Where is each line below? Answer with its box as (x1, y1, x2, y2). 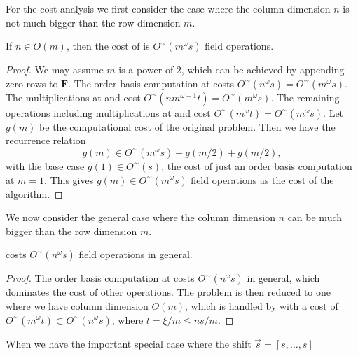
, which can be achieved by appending (181, 62, 345, 77)
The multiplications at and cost (6, 90, 141, 104)
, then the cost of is (66, 38, 150, 53)
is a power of (118, 62, 174, 77)
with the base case (6, 158, 85, 173)
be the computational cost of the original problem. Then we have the (39, 119, 336, 134)
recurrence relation (6, 133, 86, 148)
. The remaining (270, 90, 340, 104)
